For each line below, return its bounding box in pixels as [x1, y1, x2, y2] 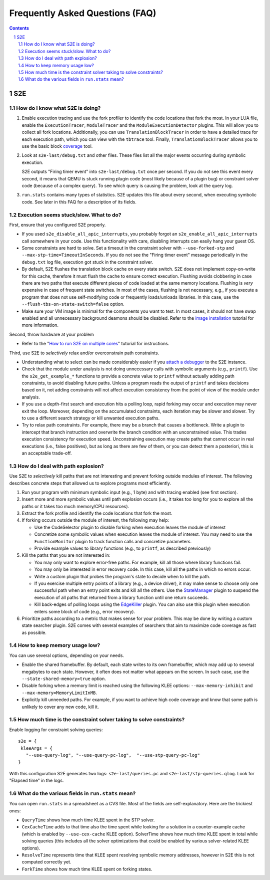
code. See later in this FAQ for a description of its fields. [21, 198, 137, 205]
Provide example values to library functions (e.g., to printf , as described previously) [34, 545, 211, 551]
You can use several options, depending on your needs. [9, 652, 124, 658]
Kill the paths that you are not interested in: [21, 552, 110, 558]
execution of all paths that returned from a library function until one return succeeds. [34, 594, 209, 600]
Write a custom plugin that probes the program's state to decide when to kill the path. [34, 573, 210, 579]
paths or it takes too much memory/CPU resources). [21, 503, 129, 509]
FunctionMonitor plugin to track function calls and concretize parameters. [34, 538, 192, 544]
